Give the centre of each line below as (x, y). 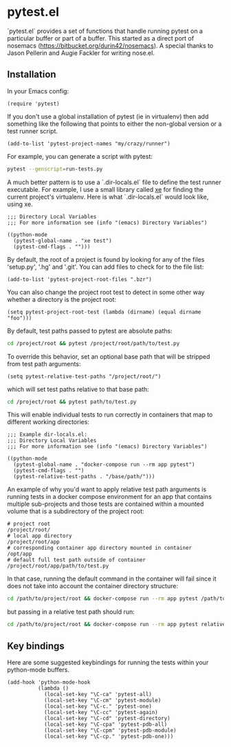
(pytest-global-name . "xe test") (63, 241)
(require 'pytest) (33, 104)
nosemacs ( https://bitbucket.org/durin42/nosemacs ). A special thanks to (110, 45)
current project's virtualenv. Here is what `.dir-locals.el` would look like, (108, 197)
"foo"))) (20, 318)
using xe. (20, 204)
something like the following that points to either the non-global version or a (114, 124)
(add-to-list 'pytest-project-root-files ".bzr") (80, 279)
